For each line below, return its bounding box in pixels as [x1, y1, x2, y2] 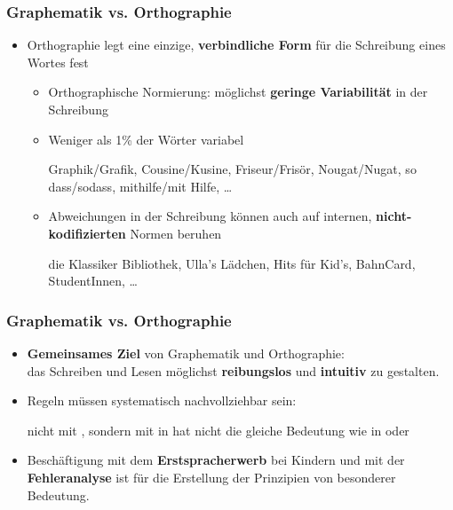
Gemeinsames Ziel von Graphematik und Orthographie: [27, 343, 345, 362]
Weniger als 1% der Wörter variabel [48, 129, 244, 148]
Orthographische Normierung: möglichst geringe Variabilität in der [48, 82, 428, 101]
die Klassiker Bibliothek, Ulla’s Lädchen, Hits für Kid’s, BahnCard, [48, 254, 416, 272]
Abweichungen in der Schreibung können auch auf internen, [48, 207, 372, 225]
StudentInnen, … [48, 271, 139, 290]
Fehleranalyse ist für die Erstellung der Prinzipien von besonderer [27, 467, 396, 486]
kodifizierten [48, 224, 126, 242]
